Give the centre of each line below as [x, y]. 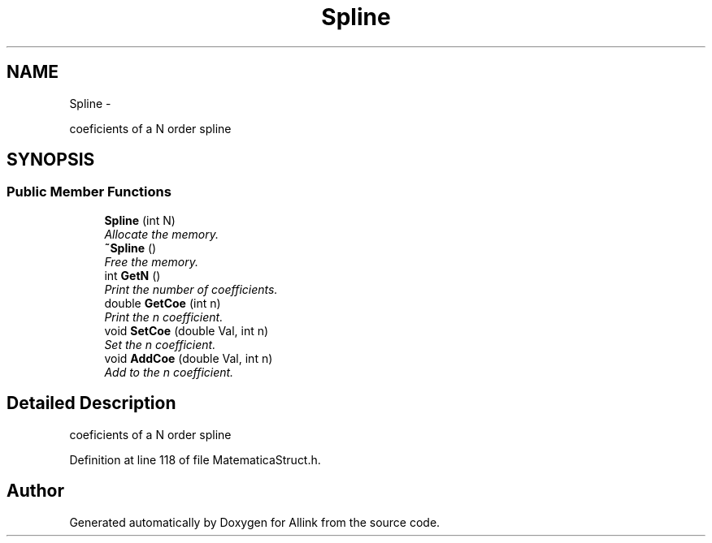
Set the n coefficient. [160, 344]
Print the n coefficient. [164, 317]
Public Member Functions [89, 192]
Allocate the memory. [161, 234]
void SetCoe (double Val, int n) [187, 330]
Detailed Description [91, 403]
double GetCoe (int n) [163, 303]
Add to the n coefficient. [169, 372]
